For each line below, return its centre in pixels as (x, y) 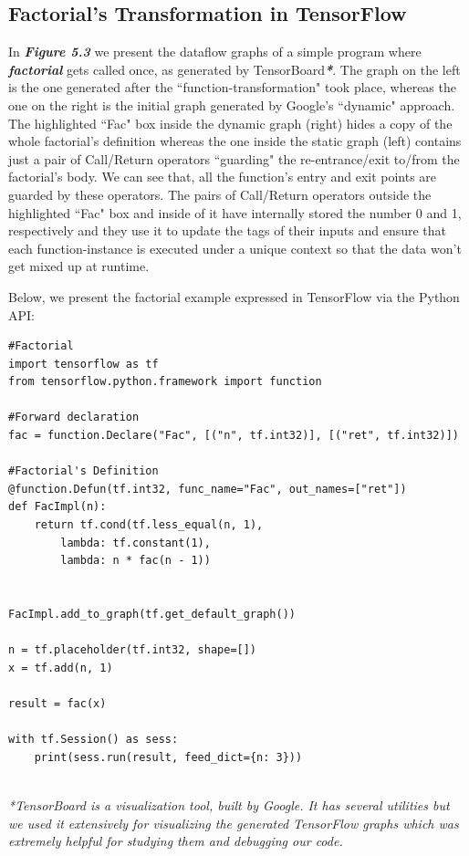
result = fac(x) (57, 703)
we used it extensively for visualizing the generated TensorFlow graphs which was (234, 823)
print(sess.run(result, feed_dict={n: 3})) (168, 757)
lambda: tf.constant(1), (135, 543)
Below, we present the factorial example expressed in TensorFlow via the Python (234, 296)
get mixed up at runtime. (79, 266)
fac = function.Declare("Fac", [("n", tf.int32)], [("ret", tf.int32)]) (234, 436)
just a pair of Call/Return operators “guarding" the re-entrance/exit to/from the (234, 158)
